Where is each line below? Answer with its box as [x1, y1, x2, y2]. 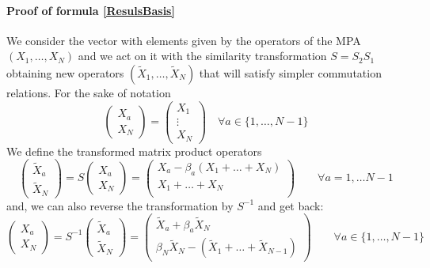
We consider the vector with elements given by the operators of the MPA [6, 32, 361, 48]
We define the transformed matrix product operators [6, 142, 262, 159]
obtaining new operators [6, 64, 124, 81]
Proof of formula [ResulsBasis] [6, 2, 175, 18]
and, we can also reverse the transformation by [6, 197, 234, 213]
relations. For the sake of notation [6, 84, 171, 100]
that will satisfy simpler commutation [199, 64, 382, 81]
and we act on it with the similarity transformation [78, 47, 327, 64]
